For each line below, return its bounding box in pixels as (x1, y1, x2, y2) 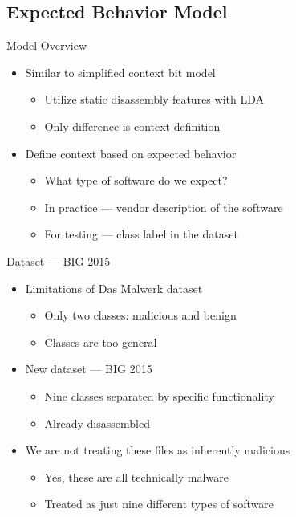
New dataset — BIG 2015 (25, 360, 152, 377)
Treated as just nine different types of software (44, 495, 274, 512)
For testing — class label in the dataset (44, 226, 238, 242)
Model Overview (6, 37, 87, 54)
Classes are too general (44, 333, 157, 350)
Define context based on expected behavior (25, 145, 237, 161)
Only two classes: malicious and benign (44, 307, 237, 324)
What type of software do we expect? (44, 172, 228, 189)
